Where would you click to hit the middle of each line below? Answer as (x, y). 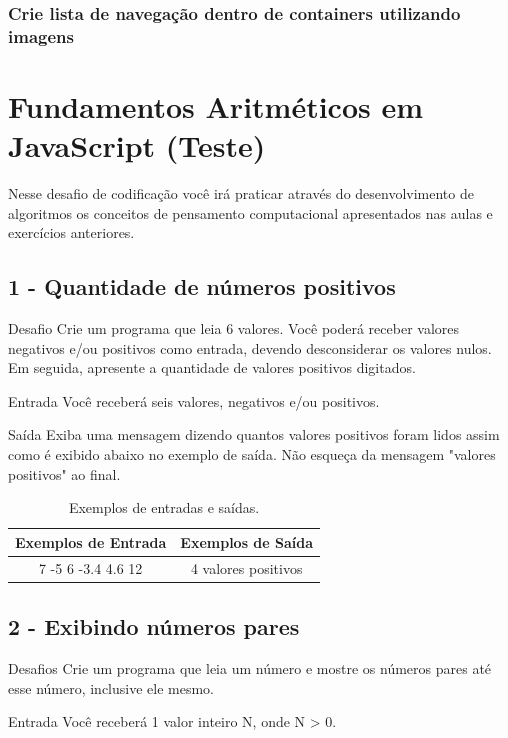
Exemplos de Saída (247, 541)
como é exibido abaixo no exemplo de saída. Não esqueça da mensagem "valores (252, 454)
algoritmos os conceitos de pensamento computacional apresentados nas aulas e (250, 212)
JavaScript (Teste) (137, 145)
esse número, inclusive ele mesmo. (111, 687)
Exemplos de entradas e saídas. (164, 507)
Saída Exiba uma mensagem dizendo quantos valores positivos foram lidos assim (254, 434)
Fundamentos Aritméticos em (216, 105)
